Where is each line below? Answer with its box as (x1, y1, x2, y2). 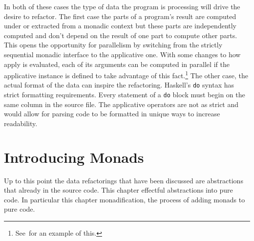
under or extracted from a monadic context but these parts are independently (4, 21, 237, 31)
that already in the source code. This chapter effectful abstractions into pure (4, 185, 233, 195)
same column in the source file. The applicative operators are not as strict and (4, 99, 239, 109)
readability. (4, 118, 38, 128)
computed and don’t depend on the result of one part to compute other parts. (4, 30, 237, 40)
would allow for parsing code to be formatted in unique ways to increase (4, 109, 220, 119)
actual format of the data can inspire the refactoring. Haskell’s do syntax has (4, 80, 234, 90)
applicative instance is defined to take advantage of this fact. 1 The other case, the (4, 69, 249, 80)
